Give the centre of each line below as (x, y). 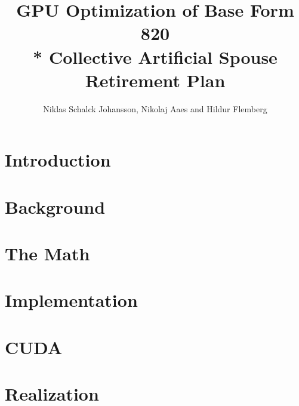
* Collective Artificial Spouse (155, 56)
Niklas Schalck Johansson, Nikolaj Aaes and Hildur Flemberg (155, 108)
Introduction (58, 160)
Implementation (71, 300)
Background (55, 206)
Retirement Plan (155, 80)
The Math (47, 253)
